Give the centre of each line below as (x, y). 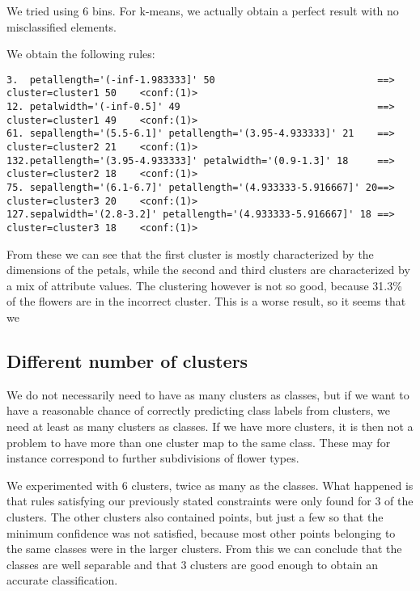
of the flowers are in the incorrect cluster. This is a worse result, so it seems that (206, 301)
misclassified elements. (62, 26)
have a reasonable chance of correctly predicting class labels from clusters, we (198, 410)
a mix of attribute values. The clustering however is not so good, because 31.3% (204, 285)
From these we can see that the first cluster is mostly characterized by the (190, 253)
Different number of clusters (127, 361)
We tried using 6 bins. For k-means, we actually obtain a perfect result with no (203, 11)
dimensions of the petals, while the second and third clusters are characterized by (208, 270)
